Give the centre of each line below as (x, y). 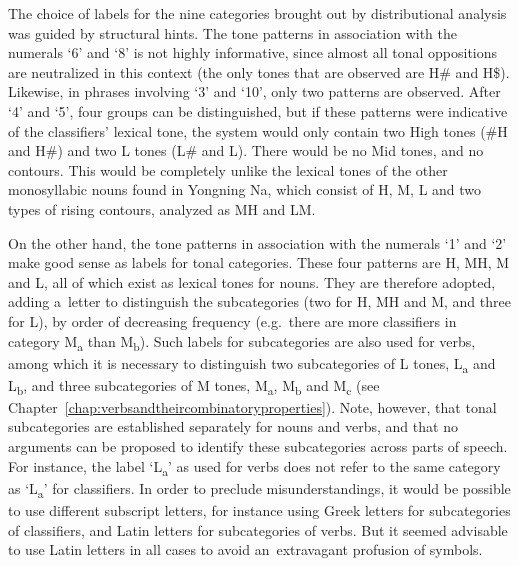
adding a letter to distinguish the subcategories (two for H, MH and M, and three (259, 301)
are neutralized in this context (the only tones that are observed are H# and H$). (259, 71)
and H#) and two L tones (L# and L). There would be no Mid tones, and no (246, 150)
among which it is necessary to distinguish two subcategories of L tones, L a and (252, 364)
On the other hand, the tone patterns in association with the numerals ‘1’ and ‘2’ (257, 242)
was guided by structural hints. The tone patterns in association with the (232, 32)
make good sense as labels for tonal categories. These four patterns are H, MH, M (259, 262)
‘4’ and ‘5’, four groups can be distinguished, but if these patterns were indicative (258, 110)
